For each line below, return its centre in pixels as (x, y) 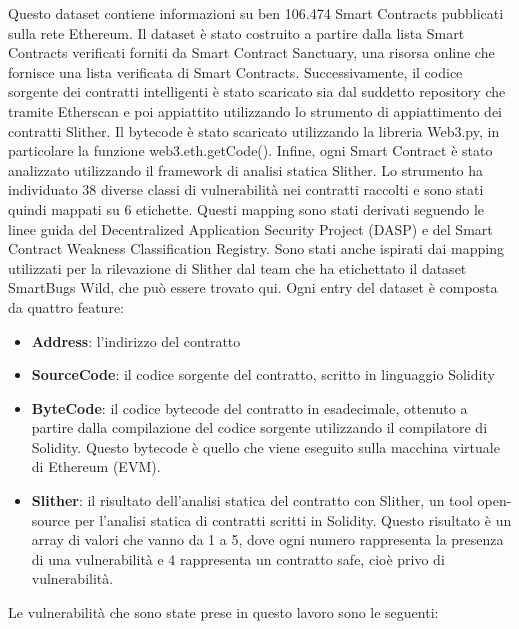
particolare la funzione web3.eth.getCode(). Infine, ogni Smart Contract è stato (250, 150)
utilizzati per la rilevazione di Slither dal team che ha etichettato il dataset (237, 267)
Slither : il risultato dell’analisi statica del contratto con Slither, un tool (252, 500)
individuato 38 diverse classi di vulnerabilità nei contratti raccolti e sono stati (246, 189)
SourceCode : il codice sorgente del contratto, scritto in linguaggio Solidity (263, 374)
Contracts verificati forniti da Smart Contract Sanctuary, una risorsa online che (251, 52)
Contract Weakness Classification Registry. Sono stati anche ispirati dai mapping (256, 248)
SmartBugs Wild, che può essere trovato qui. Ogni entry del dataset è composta (253, 287)
